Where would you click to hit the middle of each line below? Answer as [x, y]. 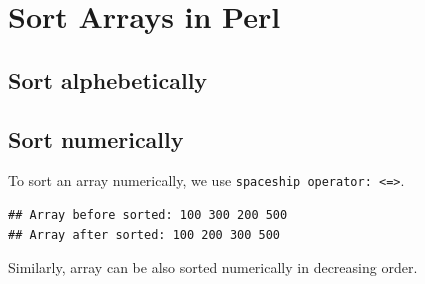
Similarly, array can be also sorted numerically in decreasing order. [213, 267]
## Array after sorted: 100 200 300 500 [144, 234]
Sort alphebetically [108, 79]
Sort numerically [96, 138]
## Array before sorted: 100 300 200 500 [148, 215]
